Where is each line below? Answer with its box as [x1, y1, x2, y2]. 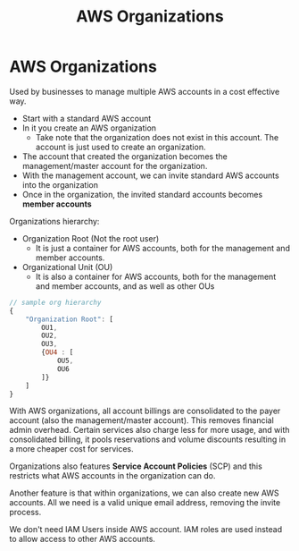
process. [9, 507, 42, 518]
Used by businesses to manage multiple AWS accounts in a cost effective [9, 86, 280, 97]
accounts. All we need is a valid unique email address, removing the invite [9, 497, 281, 508]
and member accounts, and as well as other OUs [35, 280, 215, 292]
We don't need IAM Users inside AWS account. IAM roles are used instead [9, 524, 283, 535]
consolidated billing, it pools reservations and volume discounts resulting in [9, 434, 287, 445]
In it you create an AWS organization [21, 123, 157, 133]
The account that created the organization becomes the [21, 150, 228, 162]
